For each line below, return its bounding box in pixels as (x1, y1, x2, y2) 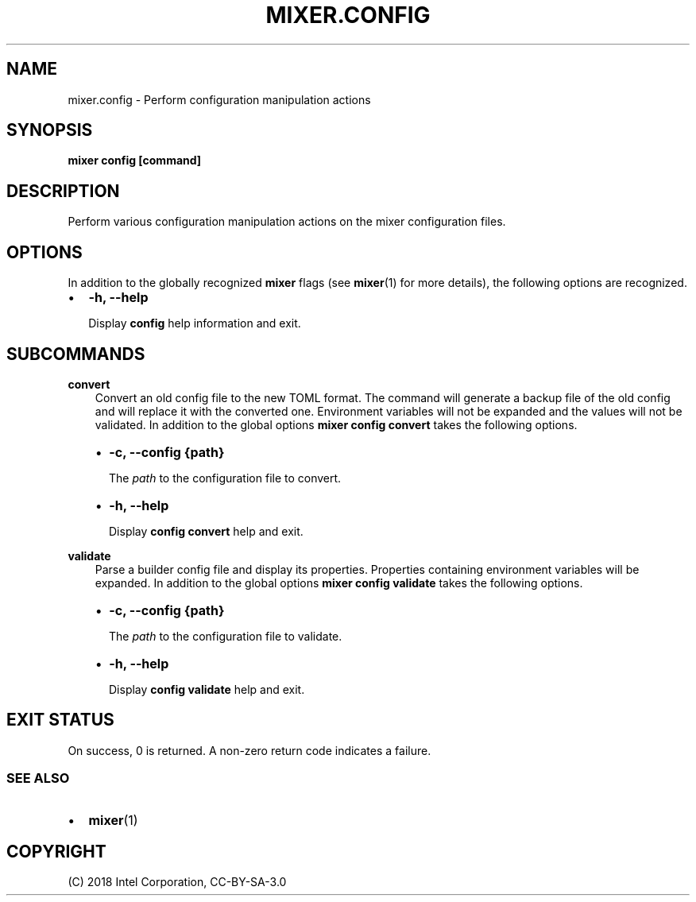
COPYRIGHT (6, 841, 106, 861)
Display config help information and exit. (88, 316, 301, 331)
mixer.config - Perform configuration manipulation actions (68, 92, 371, 106)
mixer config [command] (68, 153, 202, 168)
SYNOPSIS (6, 120, 93, 141)
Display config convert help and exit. (109, 524, 304, 538)
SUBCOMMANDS (6, 343, 145, 364)
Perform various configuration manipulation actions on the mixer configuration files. (68, 215, 506, 229)
